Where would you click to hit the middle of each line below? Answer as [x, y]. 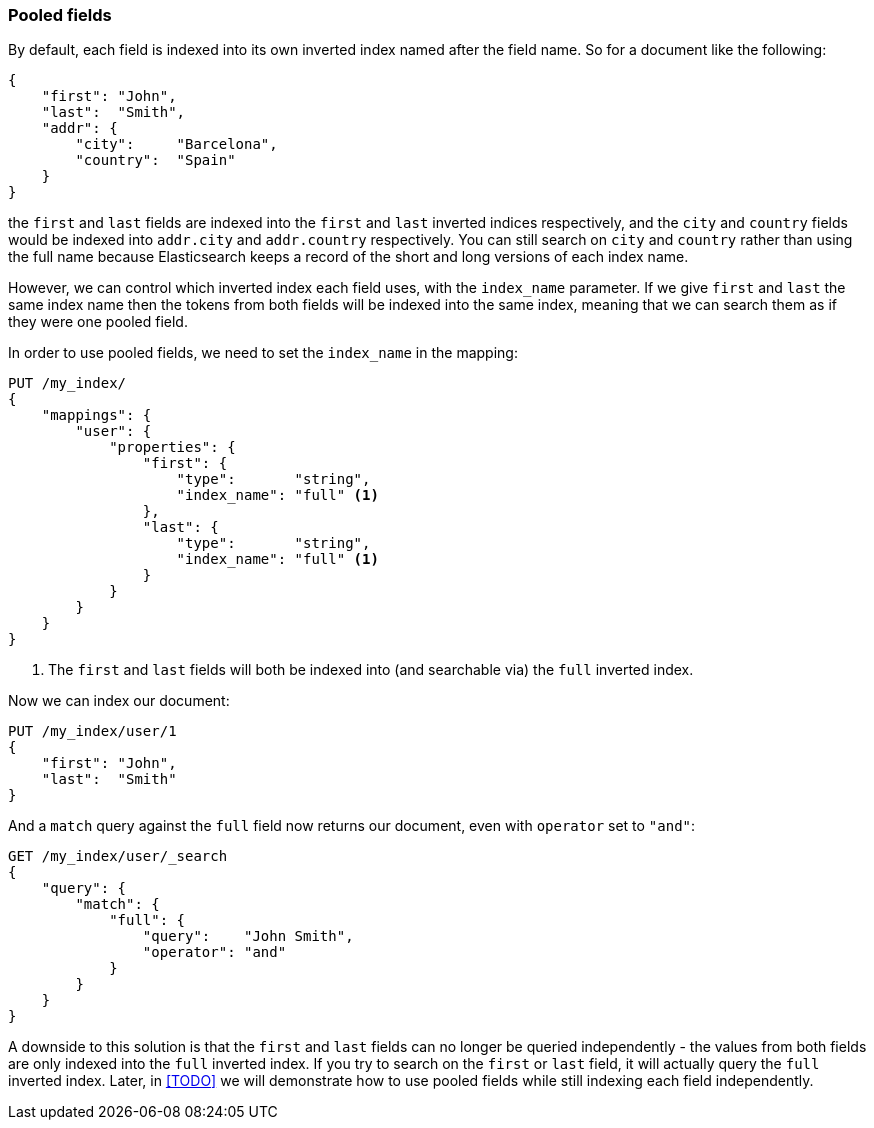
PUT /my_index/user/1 [92, 731]
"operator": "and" [214, 952]
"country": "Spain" [155, 160]
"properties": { [172, 447]
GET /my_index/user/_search [118, 856]
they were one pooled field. [98, 322]
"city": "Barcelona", [176, 144]
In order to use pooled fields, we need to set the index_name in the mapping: [263, 353]
